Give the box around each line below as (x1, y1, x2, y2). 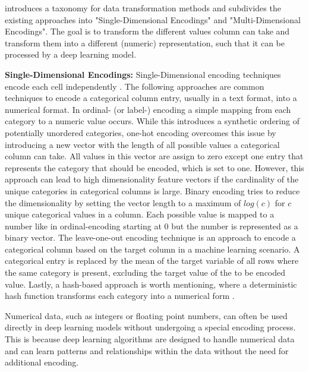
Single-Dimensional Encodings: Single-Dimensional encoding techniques (5, 68, 281, 80)
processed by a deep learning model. (5, 48, 137, 61)
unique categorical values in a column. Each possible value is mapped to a (5, 208, 275, 220)
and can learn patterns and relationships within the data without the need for (5, 344, 289, 357)
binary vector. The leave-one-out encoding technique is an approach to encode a (5, 231, 296, 244)
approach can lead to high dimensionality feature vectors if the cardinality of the (5, 173, 299, 185)
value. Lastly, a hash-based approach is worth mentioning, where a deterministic (5, 278, 297, 290)
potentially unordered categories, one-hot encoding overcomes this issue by (5, 126, 276, 138)
